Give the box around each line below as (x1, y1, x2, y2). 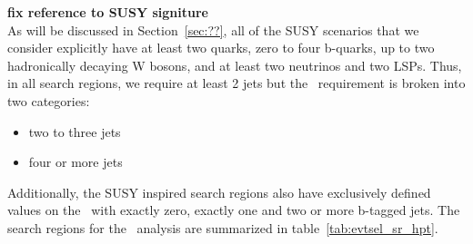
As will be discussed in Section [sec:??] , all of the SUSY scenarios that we (7, 20, 419, 39)
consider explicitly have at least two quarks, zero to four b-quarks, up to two (7, 38, 435, 57)
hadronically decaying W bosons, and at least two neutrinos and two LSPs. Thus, (7, 55, 462, 74)
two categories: (7, 91, 90, 110)
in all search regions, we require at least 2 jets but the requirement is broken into (7, 73, 466, 93)
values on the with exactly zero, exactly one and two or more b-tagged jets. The (7, 200, 460, 220)
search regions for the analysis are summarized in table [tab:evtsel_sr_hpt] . (7, 218, 438, 237)
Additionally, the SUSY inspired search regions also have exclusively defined (7, 182, 431, 201)
